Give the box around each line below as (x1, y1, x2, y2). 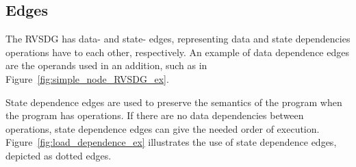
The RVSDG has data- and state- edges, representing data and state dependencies (5, 31, 351, 46)
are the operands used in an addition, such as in (5, 58, 207, 73)
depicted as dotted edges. (5, 148, 112, 162)
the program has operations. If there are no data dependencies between (5, 108, 304, 123)
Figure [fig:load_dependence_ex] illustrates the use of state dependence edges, (5, 135, 337, 149)
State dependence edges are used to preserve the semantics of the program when (5, 94, 342, 109)
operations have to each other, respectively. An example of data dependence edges (5, 44, 349, 59)
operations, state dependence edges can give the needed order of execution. (5, 121, 320, 136)
